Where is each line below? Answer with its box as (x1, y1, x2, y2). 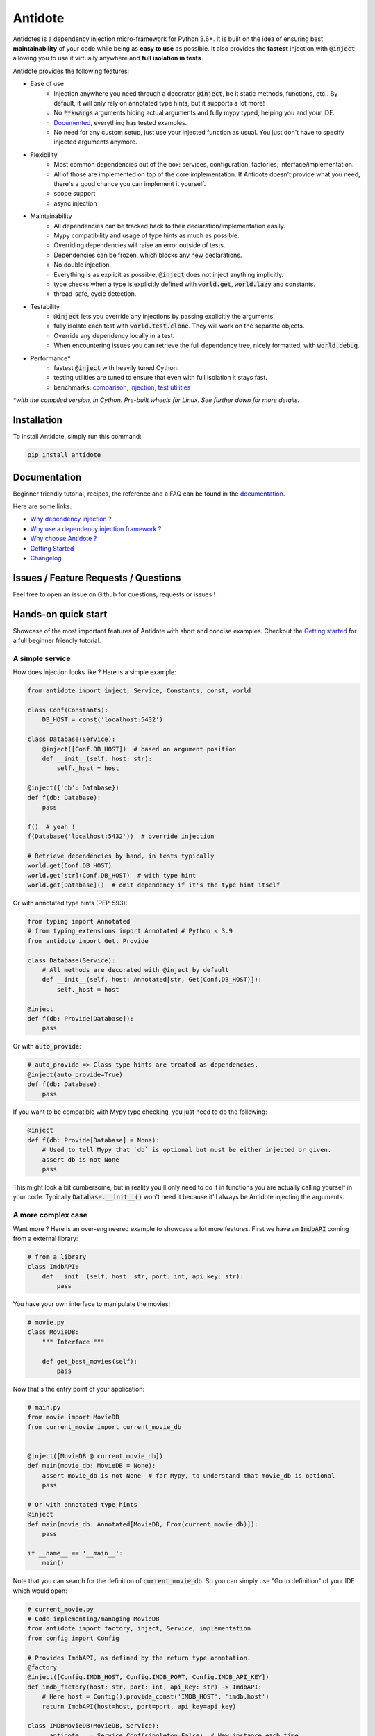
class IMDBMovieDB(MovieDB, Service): (27, 1722, 160, 1730)
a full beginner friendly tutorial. (12, 636, 101, 645)
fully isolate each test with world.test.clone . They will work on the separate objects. (53, 322, 305, 330)
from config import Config (27, 1634, 119, 1642)
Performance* (30, 354, 71, 362)
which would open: (12, 1587, 67, 1595)
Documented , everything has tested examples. (53, 118, 187, 126)
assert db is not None (42, 1155, 119, 1163)
